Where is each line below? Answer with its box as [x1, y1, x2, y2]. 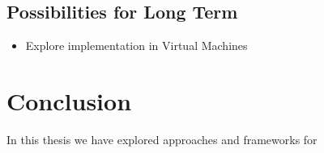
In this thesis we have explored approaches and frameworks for [6, 130, 318, 147]
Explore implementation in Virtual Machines [25, 37, 248, 54]
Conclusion [6, 84, 132, 117]
